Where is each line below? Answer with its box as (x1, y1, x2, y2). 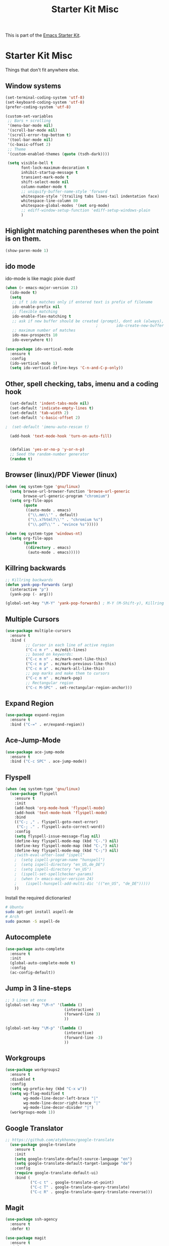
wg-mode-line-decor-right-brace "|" (23, 1100, 101, 1106)
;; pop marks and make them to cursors (25, 671, 110, 676)
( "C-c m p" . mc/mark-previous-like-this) (25, 662, 116, 667)
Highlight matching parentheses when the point (5, 227, 159, 235)
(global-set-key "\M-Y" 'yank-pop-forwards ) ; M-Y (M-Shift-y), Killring (5, 601, 164, 606)
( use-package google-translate (10, 1142, 76, 1147)
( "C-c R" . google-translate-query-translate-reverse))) (30, 1189, 153, 1195)
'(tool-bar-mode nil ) (7, 137, 53, 142)
